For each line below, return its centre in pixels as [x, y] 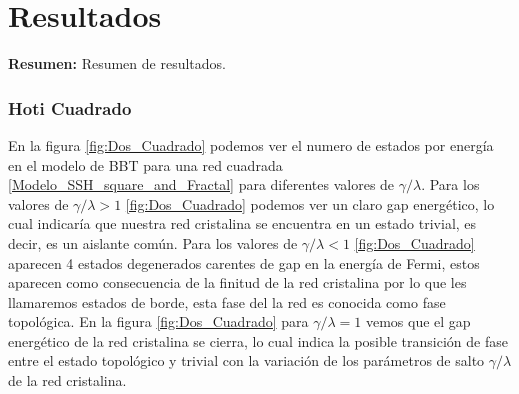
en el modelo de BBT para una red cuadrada [145, 164]
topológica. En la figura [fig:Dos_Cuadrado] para [158, 321]
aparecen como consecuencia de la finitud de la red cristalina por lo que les [237, 282]
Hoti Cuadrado [70, 107]
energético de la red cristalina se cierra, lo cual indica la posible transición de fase [258, 340]
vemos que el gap [418, 321]
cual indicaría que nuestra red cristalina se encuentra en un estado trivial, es [242, 223]
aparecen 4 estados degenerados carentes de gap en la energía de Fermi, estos [244, 262]
